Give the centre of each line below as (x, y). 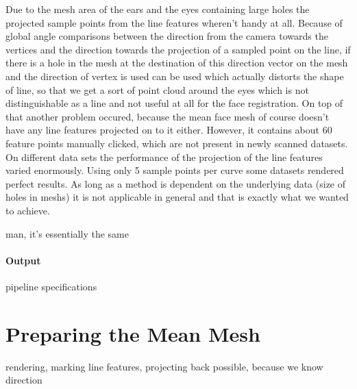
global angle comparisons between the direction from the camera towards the (167, 36)
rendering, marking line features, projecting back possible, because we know (164, 366)
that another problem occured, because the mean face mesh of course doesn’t (168, 116)
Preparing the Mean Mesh (133, 333)
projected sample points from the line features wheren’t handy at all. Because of (174, 22)
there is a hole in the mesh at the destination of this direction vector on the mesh (177, 63)
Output (23, 260)
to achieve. (28, 210)
